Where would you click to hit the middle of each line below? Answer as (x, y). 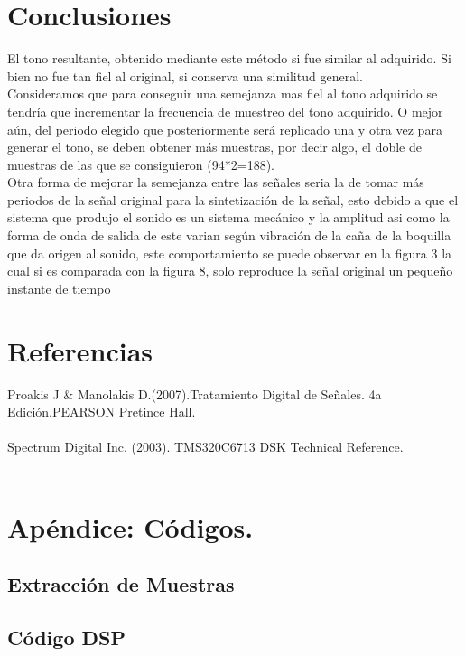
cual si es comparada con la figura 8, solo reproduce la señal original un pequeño (230, 271)
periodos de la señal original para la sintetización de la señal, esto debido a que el (233, 199)
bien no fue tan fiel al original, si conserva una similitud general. (185, 75)
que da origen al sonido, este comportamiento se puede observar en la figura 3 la (230, 253)
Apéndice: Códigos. (130, 526)
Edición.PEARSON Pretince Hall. (102, 412)
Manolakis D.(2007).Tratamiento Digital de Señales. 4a (229, 394)
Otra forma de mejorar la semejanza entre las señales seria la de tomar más (216, 182)
